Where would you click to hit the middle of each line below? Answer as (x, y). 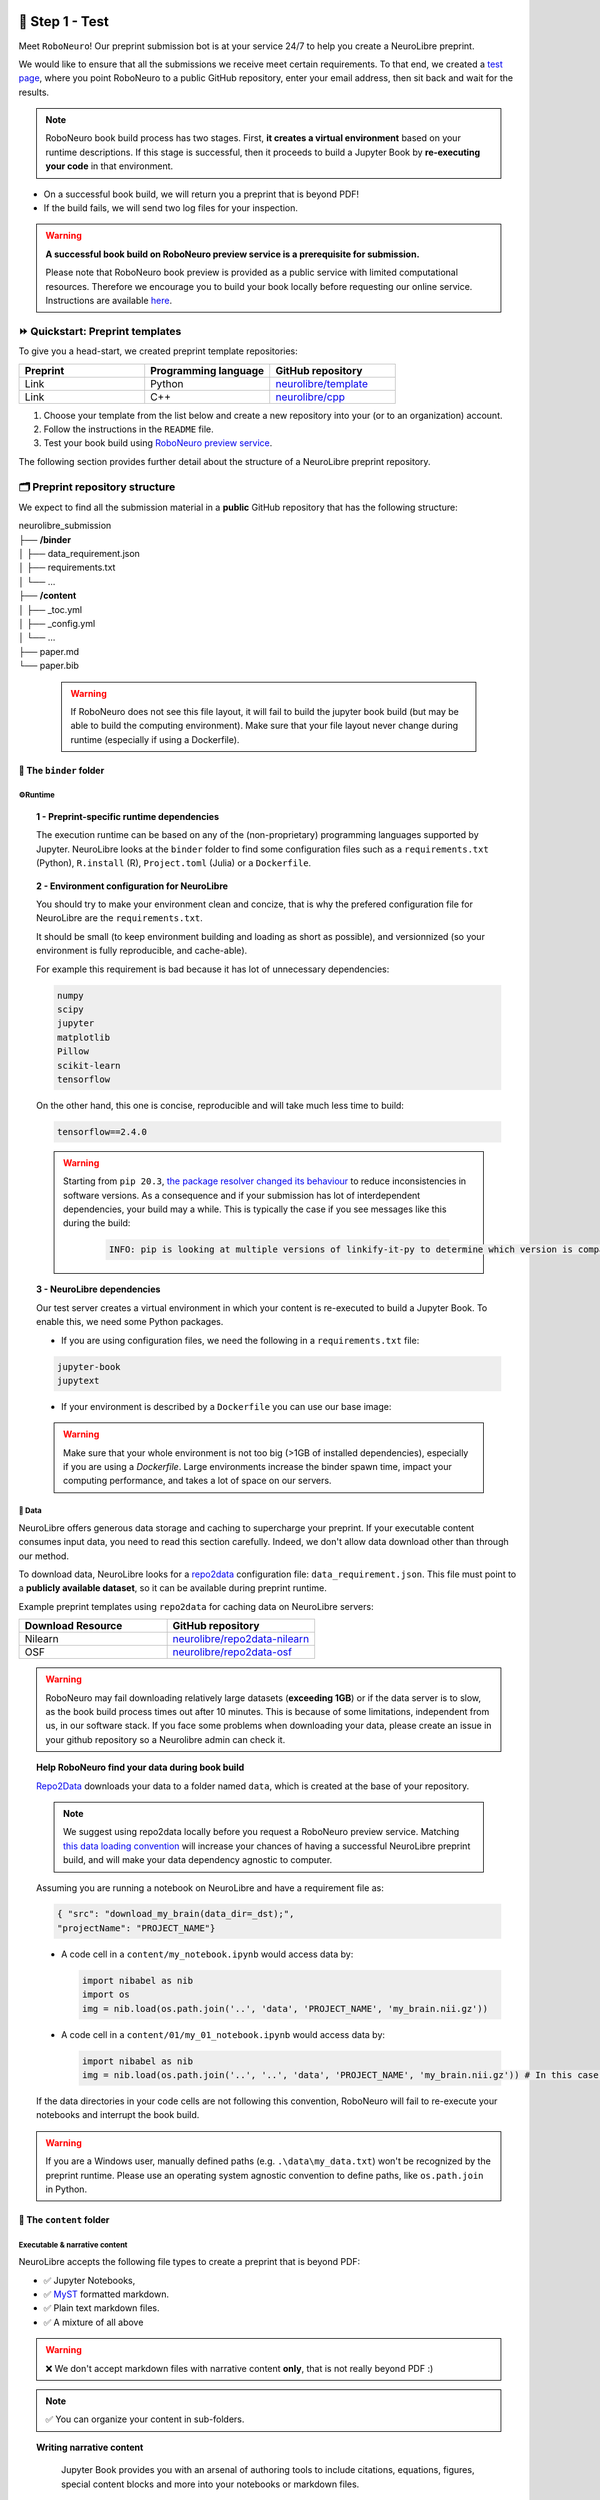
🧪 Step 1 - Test (63, 21)
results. (34, 92)
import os (105, 1994)
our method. (44, 1556)
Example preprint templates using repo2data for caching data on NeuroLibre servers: (196, 1606)
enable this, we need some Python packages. (130, 1322)
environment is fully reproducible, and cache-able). (142, 951)
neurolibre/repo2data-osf (232, 1652)
